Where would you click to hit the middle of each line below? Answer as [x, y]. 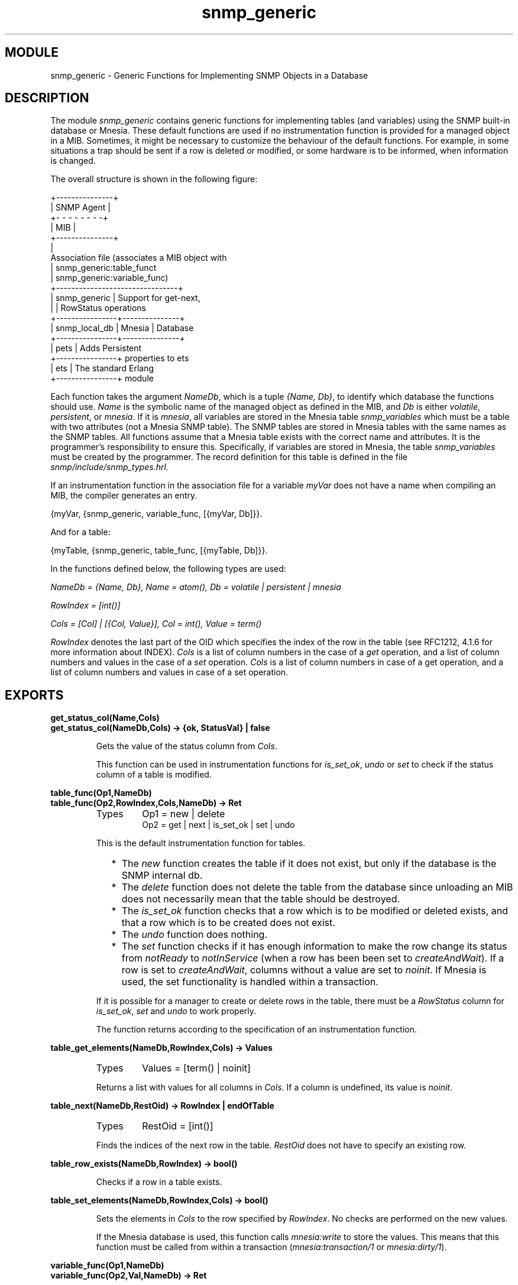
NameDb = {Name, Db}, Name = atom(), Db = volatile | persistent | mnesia [196, 587]
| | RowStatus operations [98, 308]
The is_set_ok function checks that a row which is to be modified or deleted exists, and [315, 911]
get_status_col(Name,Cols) [105, 718]
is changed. [73, 161]
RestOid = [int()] [178, 1126]
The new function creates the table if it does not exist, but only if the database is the [309, 864]
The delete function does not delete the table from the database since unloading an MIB [317, 887]
